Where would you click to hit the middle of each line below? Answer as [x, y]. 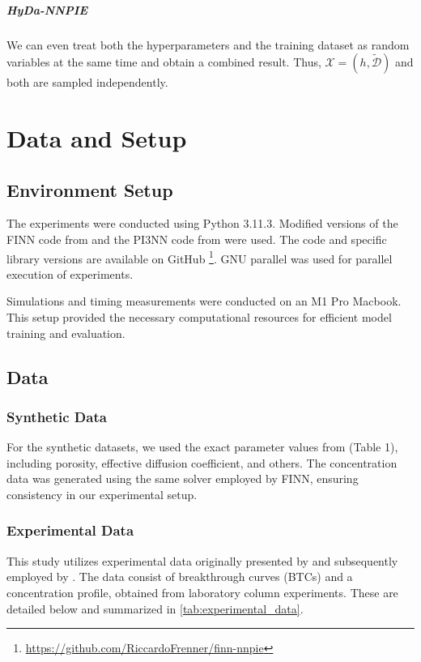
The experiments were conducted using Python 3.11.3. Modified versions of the [202, 223]
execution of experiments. [70, 273]
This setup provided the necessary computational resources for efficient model [199, 316]
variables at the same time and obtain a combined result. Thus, [164, 62]
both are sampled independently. [87, 82]
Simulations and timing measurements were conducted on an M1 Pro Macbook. [204, 301]
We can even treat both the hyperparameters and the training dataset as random [208, 44]
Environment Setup [90, 189]
